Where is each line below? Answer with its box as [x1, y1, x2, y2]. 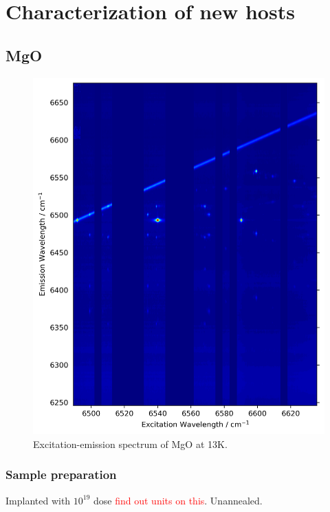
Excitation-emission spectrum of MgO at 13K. [33, 436, 228, 451]
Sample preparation [5, 466, 117, 483]
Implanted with [5, 493, 71, 507]
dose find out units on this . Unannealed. [93, 493, 263, 507]
